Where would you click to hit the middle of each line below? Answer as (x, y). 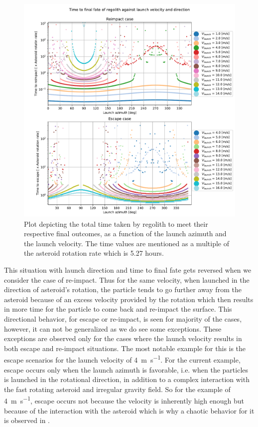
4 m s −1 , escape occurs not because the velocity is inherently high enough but (124, 400)
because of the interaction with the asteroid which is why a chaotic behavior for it (129, 410)
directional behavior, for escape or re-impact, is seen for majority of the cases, (123, 319)
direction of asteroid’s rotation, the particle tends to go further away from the (123, 289)
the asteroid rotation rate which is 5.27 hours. (94, 253)
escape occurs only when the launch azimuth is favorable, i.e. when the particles (126, 369)
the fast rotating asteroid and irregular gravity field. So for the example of (117, 389)
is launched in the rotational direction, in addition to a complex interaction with (127, 379)
